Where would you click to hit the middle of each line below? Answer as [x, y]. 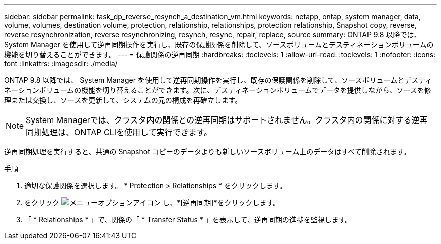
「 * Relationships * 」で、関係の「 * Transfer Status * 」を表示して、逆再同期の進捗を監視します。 [188, 220]
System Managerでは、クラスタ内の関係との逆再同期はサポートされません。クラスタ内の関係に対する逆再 [227, 120]
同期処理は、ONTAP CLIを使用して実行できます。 [119, 132]
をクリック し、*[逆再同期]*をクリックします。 [152, 203]
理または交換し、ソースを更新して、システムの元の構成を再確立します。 [123, 100]
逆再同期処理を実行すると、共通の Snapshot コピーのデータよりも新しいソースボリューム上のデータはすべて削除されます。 [207, 151]
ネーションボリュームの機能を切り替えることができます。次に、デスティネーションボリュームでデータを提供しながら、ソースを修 [218, 90]
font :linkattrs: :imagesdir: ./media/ [61, 64]
